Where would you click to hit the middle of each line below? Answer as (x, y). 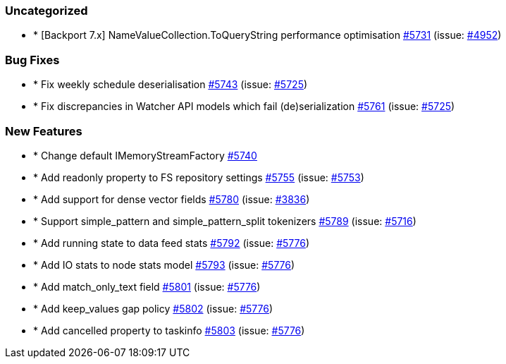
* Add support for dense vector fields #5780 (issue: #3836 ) (172, 199)
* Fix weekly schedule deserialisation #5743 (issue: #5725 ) (171, 85)
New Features (44, 131)
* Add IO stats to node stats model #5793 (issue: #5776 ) (164, 265)
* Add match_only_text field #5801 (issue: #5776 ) (147, 286)
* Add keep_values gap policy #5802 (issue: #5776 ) (153, 308)
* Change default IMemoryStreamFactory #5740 (145, 155)
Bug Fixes (32, 60)
